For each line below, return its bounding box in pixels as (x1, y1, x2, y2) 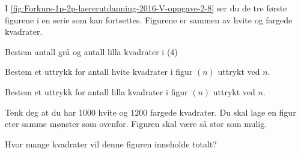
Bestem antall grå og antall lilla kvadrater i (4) (5, 45, 178, 58)
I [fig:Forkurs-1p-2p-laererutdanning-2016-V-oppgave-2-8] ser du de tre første (5, 2, 287, 14)
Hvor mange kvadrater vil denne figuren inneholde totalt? (5, 137, 217, 150)
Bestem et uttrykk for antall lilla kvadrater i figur (5, 85, 188, 98)
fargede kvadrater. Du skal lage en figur (150, 105, 296, 118)
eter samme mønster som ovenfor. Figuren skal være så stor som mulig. (5, 117, 267, 130)
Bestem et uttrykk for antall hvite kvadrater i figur (5, 65, 193, 78)
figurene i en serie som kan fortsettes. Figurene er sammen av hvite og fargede (5, 13, 293, 26)
